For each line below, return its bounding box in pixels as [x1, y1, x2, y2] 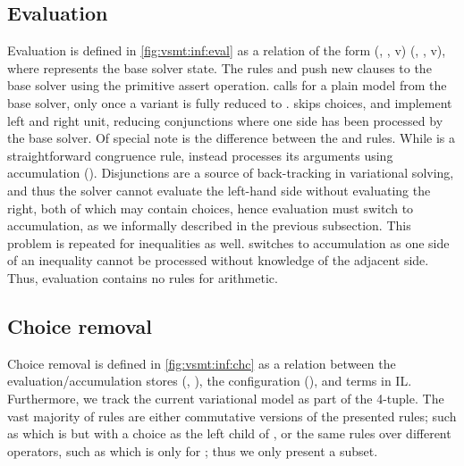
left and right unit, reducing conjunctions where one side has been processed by [7, 111, 443, 129]
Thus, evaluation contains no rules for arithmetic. [7, 268, 278, 287]
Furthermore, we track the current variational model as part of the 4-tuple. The [7, 388, 444, 407]
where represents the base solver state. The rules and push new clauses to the [7, 58, 432, 77]
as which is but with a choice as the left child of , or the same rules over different [7, 424, 451, 443]
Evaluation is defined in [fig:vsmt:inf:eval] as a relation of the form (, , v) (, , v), [7, 41, 446, 60]
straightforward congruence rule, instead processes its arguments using [7, 146, 393, 164]
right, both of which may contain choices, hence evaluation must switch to [7, 198, 414, 217]
